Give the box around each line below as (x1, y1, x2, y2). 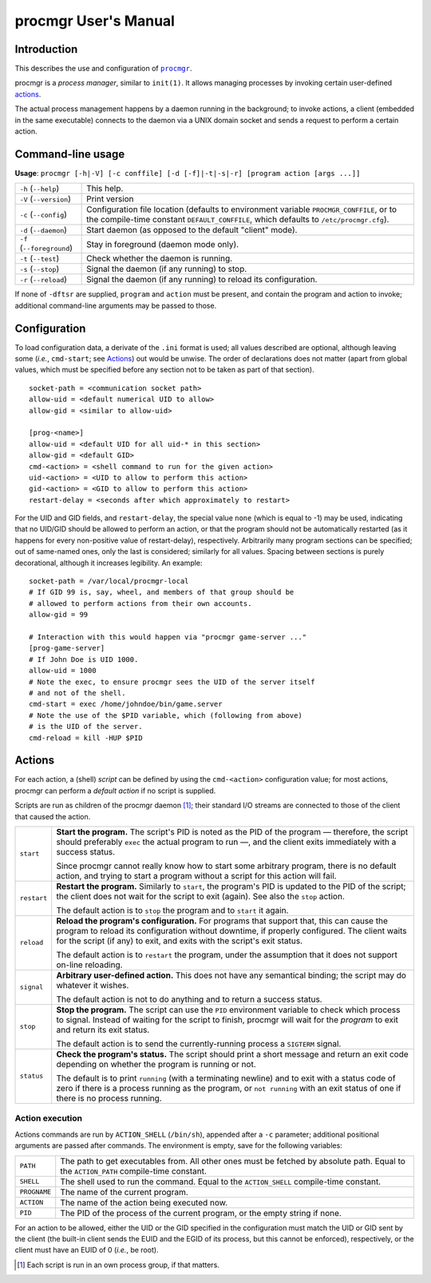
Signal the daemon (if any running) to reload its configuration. (86, 274, 318, 285)
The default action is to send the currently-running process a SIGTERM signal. (56, 1038, 342, 1049)
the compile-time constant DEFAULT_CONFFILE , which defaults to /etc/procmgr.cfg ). (86, 214, 389, 225)
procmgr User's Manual (14, 12, 176, 30)
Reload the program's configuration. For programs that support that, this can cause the (56, 915, 389, 926)
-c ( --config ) (19, 209, 68, 220)
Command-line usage (14, 147, 125, 161)
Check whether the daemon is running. (86, 253, 233, 264)
